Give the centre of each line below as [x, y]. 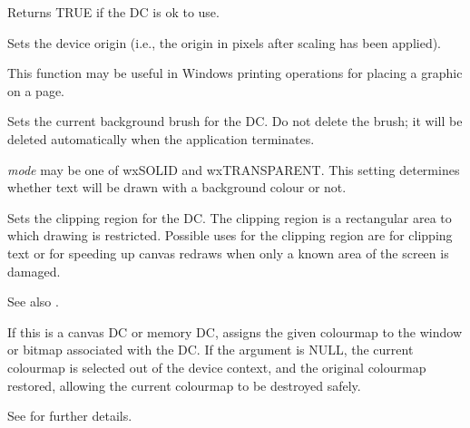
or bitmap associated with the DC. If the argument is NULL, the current [211, 350]
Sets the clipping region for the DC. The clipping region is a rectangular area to [230, 217]
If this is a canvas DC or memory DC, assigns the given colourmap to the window [235, 331]
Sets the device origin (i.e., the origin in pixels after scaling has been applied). [225, 42]
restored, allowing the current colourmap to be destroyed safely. [184, 385]
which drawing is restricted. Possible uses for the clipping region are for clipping [230, 235]
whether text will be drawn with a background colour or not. [177, 187]
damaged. [34, 271]
